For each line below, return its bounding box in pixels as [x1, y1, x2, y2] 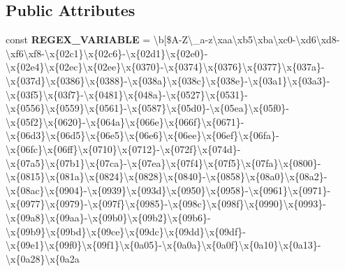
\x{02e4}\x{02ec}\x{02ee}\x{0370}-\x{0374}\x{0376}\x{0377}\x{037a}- [6, 59, 325, 74]
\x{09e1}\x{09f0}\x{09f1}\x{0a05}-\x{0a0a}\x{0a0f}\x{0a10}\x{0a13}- [6, 237, 321, 252]
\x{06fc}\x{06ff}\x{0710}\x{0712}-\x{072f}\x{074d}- [6, 141, 241, 156]
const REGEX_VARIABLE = [6, 32, 151, 47]
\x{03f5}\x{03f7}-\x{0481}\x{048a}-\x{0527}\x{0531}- [6, 87, 248, 101]
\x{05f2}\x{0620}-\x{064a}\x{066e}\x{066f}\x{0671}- [6, 114, 244, 129]
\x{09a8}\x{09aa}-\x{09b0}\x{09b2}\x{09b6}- [6, 210, 211, 224]
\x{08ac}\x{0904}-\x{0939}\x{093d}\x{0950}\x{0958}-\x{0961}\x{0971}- [6, 182, 331, 197]
